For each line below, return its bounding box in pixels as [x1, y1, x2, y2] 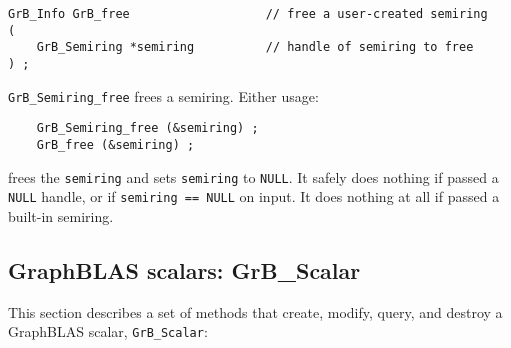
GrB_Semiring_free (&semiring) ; [36, 121, 259, 136]
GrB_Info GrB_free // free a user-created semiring [8, 7, 488, 21]
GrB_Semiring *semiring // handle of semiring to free [36, 40, 474, 55]
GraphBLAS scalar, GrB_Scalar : [8, 321, 208, 342]
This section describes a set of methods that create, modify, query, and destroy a [8, 301, 503, 322]
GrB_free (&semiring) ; [36, 137, 195, 152]
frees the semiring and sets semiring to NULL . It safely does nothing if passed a [8, 166, 499, 187]
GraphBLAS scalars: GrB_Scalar [8, 254, 361, 285]
